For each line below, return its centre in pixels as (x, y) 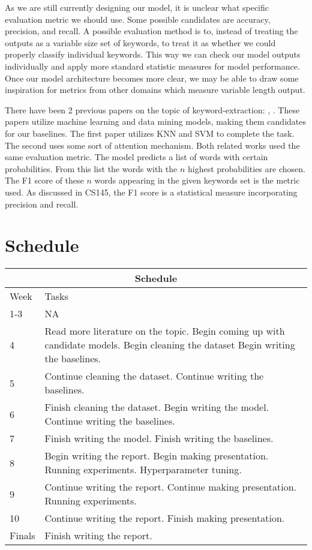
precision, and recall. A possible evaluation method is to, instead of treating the (151, 31)
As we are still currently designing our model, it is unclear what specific (137, 7)
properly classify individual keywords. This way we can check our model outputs (153, 54)
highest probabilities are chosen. (246, 168)
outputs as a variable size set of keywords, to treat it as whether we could (140, 42)
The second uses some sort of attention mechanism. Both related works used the (152, 145)
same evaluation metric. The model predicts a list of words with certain (136, 157)
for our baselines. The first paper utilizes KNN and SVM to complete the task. (150, 133)
